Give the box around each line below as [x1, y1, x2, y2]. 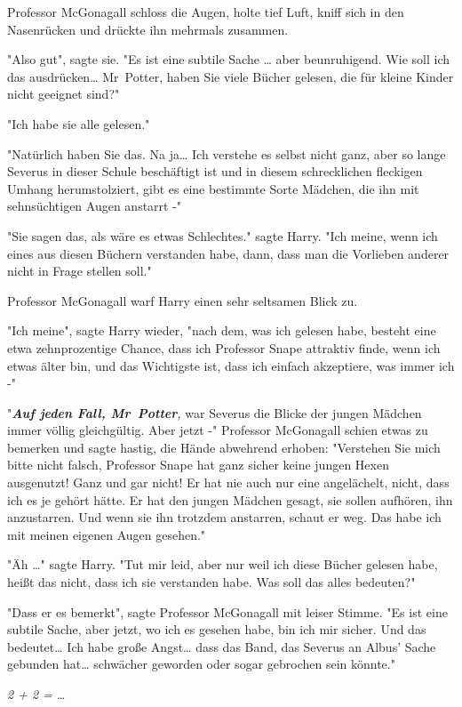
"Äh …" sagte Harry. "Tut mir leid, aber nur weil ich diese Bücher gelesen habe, [7, 555, 438, 574]
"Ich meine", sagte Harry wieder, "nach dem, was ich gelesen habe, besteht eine [7, 321, 436, 340]
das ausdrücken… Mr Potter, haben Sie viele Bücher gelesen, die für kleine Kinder [7, 67, 454, 85]
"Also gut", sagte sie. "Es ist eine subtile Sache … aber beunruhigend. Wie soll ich [7, 50, 450, 68]
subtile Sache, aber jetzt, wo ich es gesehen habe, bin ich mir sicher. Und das [7, 620, 426, 639]
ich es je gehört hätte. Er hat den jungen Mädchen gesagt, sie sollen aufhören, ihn [7, 490, 453, 509]
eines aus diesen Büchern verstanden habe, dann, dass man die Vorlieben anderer [7, 244, 450, 262]
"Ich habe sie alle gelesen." [7, 114, 150, 133]
